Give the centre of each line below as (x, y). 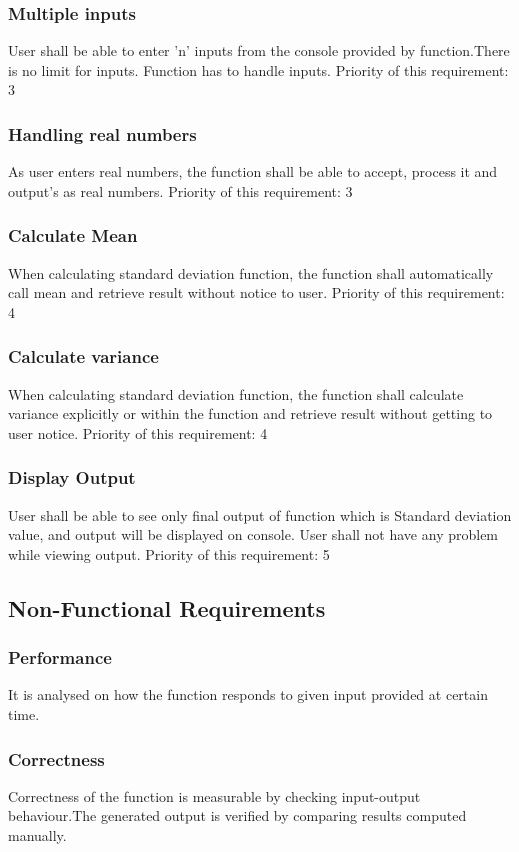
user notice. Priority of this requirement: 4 (138, 432)
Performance (60, 657)
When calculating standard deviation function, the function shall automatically (251, 272)
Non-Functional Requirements (167, 607)
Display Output (72, 477)
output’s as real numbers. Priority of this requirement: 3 (180, 190)
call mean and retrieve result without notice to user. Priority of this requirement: (256, 292)
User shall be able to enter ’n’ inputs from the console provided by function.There (259, 50)
